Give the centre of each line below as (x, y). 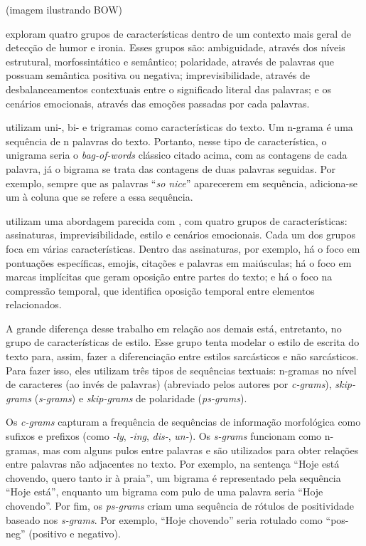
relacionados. (34, 304)
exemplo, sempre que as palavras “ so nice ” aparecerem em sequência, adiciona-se (182, 183)
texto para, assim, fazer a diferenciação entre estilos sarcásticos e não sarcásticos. (182, 356)
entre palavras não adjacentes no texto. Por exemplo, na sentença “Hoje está (173, 464)
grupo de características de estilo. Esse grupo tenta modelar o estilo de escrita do (183, 342)
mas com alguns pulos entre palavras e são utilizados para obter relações (201, 450)
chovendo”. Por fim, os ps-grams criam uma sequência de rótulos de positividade (180, 505)
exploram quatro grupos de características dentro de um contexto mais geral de (178, 33)
